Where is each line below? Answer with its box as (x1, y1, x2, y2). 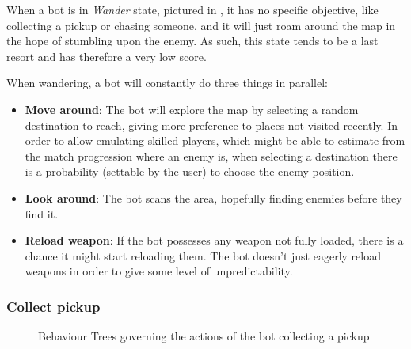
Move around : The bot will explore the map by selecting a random (25, 101, 359, 117)
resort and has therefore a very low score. (6, 47, 207, 64)
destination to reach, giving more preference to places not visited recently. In (25, 116, 398, 133)
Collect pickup (6, 296, 101, 316)
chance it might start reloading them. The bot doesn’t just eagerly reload (25, 247, 381, 264)
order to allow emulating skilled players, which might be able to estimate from (25, 132, 405, 149)
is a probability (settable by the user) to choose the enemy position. (25, 163, 355, 180)
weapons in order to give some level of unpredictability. (25, 263, 293, 279)
